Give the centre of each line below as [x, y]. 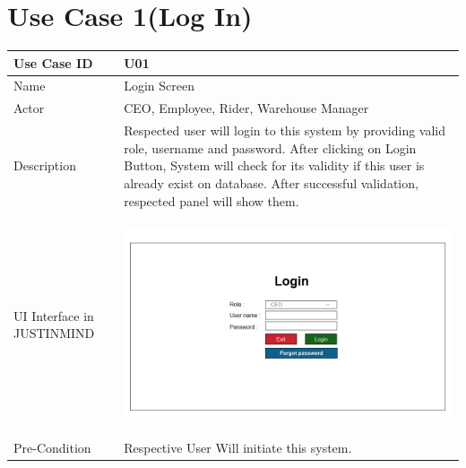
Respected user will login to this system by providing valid [285, 130]
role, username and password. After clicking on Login [270, 147]
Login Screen [160, 86]
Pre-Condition [52, 448]
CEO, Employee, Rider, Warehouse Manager [246, 108]
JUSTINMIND [54, 333]
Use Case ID [53, 62]
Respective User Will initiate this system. [238, 448]
